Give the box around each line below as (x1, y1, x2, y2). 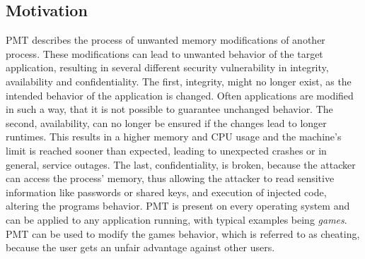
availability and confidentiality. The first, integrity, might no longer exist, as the (6, 73, 352, 88)
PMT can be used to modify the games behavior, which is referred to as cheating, (6, 226, 360, 241)
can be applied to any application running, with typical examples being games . (6, 212, 347, 227)
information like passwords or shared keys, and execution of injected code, (6, 184, 327, 199)
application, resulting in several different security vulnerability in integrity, (6, 60, 329, 75)
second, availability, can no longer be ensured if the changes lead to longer (6, 115, 327, 130)
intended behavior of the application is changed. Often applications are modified (6, 88, 354, 102)
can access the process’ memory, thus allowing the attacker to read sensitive (6, 171, 335, 186)
